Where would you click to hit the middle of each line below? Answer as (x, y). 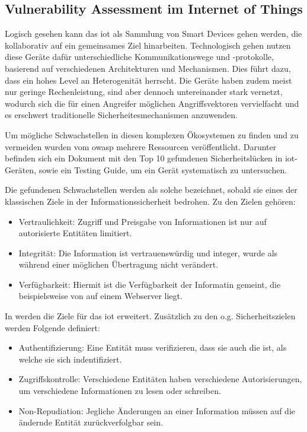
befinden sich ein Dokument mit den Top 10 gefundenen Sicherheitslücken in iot (150, 158)
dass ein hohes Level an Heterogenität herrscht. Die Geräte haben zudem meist (148, 80)
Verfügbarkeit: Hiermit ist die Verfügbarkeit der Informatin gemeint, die (150, 284)
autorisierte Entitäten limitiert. (75, 233)
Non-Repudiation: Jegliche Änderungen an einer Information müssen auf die (157, 410)
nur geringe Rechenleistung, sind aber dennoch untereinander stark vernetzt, (144, 92)
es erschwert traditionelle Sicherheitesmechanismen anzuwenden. (121, 115)
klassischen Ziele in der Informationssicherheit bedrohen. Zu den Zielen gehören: (150, 201)
